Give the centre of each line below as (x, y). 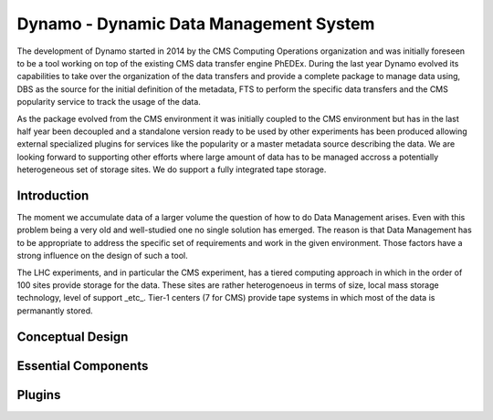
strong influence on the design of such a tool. (102, 256)
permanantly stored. (55, 311)
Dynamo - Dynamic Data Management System (196, 24)
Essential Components (83, 366)
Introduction (53, 195)
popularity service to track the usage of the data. (109, 102)
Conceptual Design (73, 337)
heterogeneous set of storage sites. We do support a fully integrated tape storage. (172, 169)
